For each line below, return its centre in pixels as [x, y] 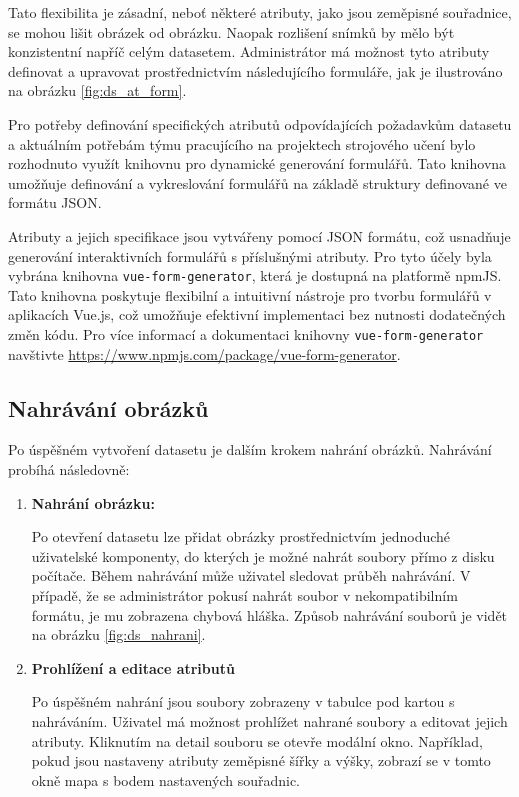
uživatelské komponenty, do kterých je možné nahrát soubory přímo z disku [263, 555]
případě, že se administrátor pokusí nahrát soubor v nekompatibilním [244, 594]
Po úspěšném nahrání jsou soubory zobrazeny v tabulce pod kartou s [243, 701]
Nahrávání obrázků [108, 407]
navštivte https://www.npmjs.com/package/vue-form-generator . [204, 353]
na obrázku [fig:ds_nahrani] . [118, 634]
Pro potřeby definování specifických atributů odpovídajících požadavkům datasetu [260, 123]
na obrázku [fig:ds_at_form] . [97, 90]
